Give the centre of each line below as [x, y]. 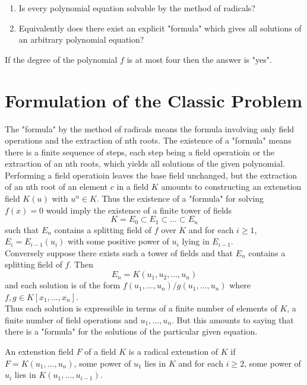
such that [22, 229]
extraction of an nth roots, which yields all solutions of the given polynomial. [145, 163]
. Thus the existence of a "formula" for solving [180, 198]
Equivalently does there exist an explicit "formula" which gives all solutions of [160, 28]
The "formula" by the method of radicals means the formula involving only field [150, 128]
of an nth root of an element [56, 187]
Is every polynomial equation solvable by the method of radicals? [137, 8]
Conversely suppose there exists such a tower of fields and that [119, 252]
